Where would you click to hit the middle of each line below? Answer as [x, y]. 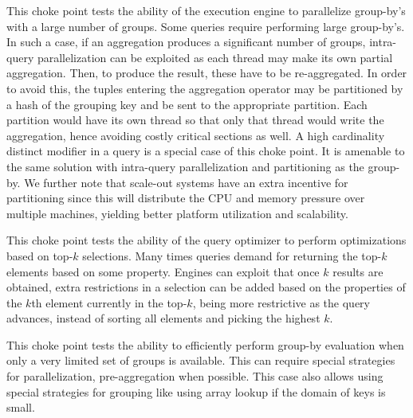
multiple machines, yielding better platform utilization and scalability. [177, 213]
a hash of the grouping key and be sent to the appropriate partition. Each [187, 104]
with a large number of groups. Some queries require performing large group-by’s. [206, 26]
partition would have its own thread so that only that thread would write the [195, 120]
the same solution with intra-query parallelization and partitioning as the [185, 166]
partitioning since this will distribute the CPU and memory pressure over [186, 198]
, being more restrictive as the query [281, 302]
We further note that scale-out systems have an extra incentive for [186, 182]
